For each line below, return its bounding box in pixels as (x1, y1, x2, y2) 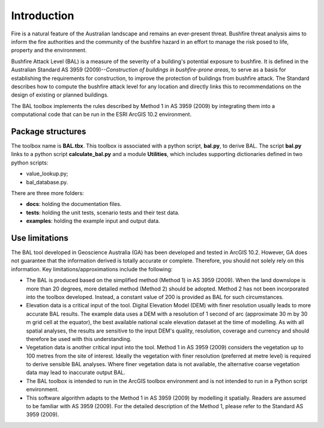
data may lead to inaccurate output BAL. (26, 369, 126, 376)
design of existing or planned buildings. (11, 91, 109, 98)
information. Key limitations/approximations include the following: (11, 265, 173, 273)
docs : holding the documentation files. (26, 200, 122, 208)
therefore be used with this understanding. (26, 335, 132, 342)
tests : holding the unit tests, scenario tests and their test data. (26, 209, 180, 216)
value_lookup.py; (26, 170, 68, 177)
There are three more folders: (11, 189, 84, 196)
